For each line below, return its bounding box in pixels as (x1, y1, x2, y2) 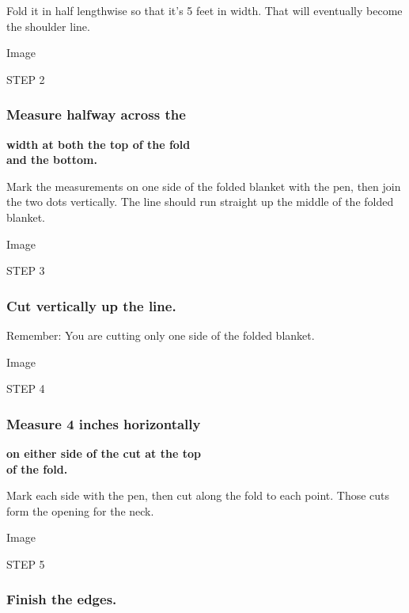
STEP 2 (6, 70, 45, 87)
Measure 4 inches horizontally (6, 413, 201, 433)
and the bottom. (6, 151, 97, 168)
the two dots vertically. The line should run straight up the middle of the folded (6, 193, 394, 210)
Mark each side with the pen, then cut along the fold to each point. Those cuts (6, 487, 390, 504)
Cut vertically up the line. (6, 295, 176, 315)
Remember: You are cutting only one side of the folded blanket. (6, 326, 315, 343)
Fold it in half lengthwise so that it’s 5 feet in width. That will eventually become (6, 2, 403, 18)
